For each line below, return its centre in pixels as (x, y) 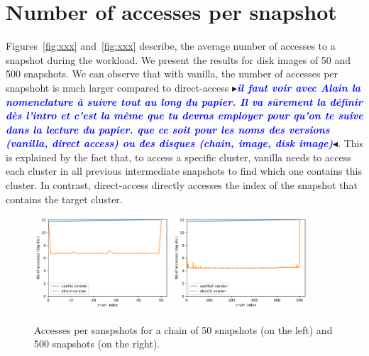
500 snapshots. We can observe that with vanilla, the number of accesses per (172, 74)
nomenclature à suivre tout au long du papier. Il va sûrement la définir (184, 101)
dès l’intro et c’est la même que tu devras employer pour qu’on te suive (184, 115)
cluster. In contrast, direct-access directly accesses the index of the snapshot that (182, 185)
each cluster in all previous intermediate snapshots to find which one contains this (184, 171)
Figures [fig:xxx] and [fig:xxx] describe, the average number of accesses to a (171, 46)
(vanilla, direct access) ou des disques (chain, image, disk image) (170, 143)
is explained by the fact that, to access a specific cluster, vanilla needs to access (178, 157)
